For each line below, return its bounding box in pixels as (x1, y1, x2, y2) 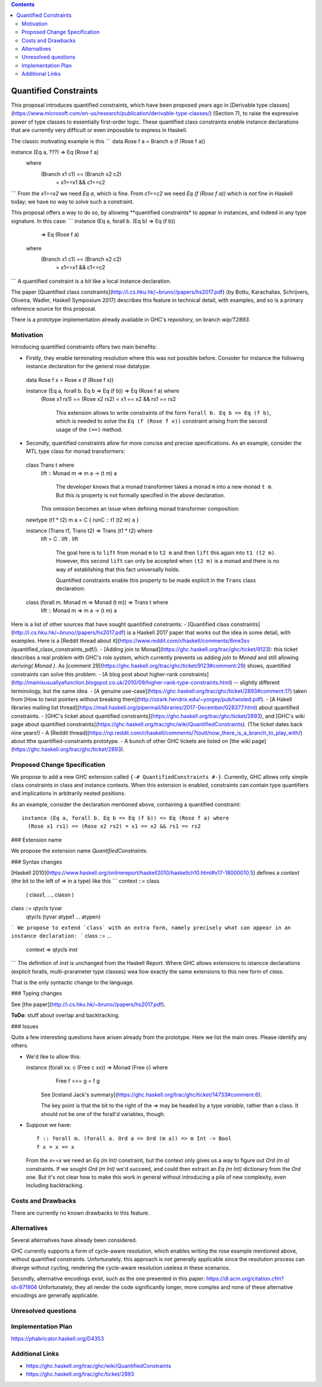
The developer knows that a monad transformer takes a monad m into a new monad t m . (55, 483, 273, 491)
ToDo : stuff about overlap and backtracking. (11, 1012, 120, 1019)
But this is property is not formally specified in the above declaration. (55, 491, 225, 498)
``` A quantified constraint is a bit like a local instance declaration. (11, 278, 172, 285)
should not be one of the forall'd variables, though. (41, 1110, 166, 1117)
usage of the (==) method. (55, 426, 123, 433)
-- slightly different (233, 679, 280, 686)
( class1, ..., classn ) (26, 891, 75, 898)
